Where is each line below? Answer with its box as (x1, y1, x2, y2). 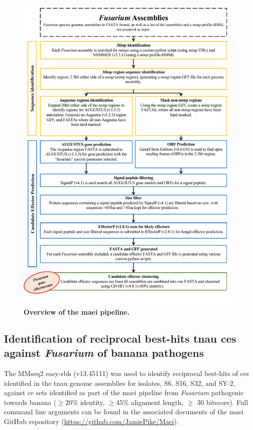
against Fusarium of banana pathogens (4, 345, 204, 360)
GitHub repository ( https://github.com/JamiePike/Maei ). (4, 416, 179, 426)
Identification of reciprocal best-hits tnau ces (4, 330, 236, 346)
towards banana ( (4, 397, 56, 407)
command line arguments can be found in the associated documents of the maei (4, 406, 244, 417)
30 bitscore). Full (197, 397, 248, 407)
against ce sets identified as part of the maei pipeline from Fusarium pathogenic (4, 387, 244, 398)
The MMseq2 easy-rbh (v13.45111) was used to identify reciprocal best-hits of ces (4, 368, 249, 378)
